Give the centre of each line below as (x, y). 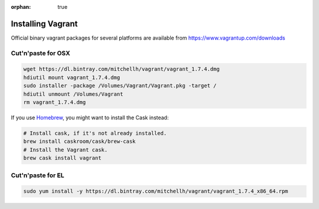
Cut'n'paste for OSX (40, 53)
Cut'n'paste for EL (38, 175)
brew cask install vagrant (62, 158)
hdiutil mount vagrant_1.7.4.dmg (72, 77)
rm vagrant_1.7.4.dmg (55, 102)
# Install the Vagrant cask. (66, 150)
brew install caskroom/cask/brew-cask (79, 141)
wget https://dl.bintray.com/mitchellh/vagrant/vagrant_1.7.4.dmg (121, 69)
